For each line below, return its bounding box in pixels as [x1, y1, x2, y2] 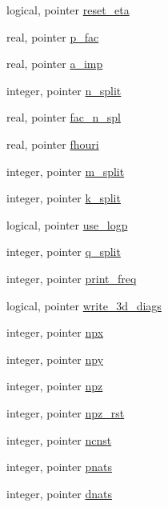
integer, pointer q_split [6, 243, 121, 260]
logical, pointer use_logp [6, 216, 128, 233]
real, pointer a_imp [6, 55, 103, 72]
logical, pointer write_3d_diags [6, 297, 162, 313]
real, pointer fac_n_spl [6, 109, 121, 126]
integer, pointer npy [6, 350, 104, 367]
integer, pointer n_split [6, 82, 122, 98]
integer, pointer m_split [6, 162, 125, 179]
